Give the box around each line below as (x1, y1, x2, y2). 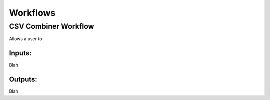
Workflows (9, 7, 56, 18)
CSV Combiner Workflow (9, 22, 94, 31)
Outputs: (9, 75, 37, 84)
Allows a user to (9, 36, 42, 42)
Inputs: (9, 49, 32, 57)
